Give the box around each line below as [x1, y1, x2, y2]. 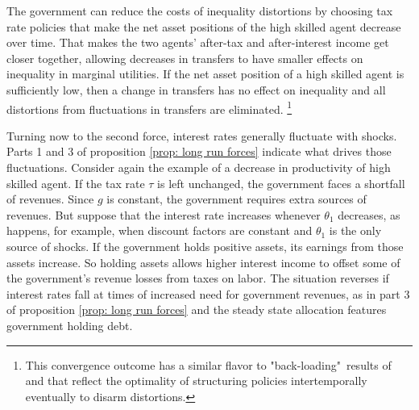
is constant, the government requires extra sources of [106, 190, 367, 207]
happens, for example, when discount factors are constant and [6, 222, 313, 239]
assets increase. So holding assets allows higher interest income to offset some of [6, 253, 400, 270]
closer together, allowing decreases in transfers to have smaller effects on [6, 49, 363, 66]
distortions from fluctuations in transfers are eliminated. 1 [6, 98, 292, 117]
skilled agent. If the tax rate [6, 174, 145, 191]
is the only [329, 222, 382, 239]
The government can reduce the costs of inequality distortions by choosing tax [6, 2, 393, 19]
